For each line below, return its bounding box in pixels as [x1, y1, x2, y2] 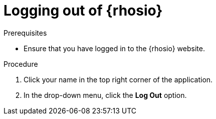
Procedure [4, 59, 38, 68]
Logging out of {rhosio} [4, 2, 163, 19]
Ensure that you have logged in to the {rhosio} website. [24, 44, 205, 53]
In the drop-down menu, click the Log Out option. [24, 90, 187, 99]
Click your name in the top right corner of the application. [24, 75, 213, 84]
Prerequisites [4, 28, 47, 37]
